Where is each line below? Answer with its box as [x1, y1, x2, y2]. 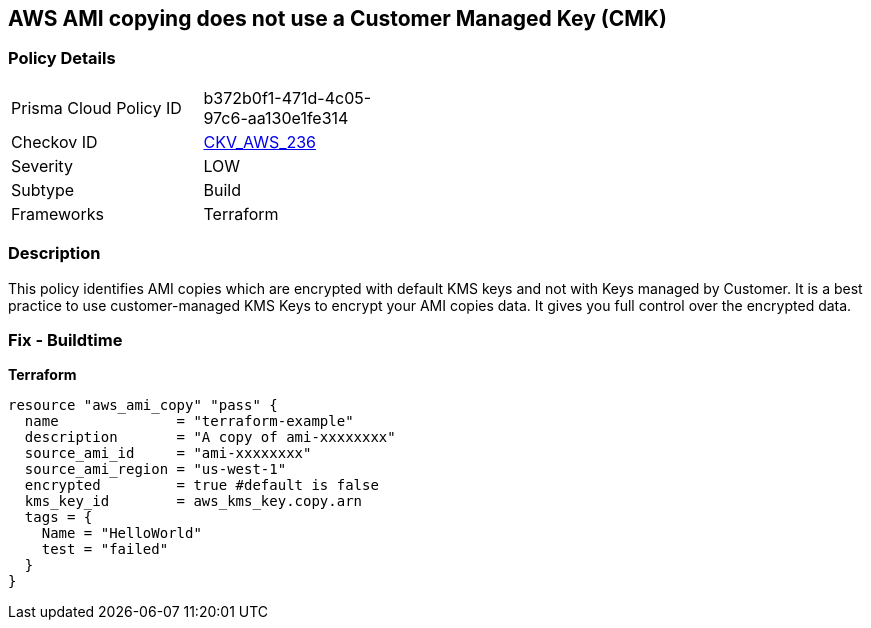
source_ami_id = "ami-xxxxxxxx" [24, 445, 312, 462]
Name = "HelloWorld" [41, 525, 202, 542]
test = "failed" [41, 541, 169, 558]
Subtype [11, 179, 75, 200]
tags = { [24, 509, 93, 526]
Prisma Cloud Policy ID [11, 97, 182, 118]
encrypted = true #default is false [24, 477, 379, 494]
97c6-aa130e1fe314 [203, 107, 349, 128]
